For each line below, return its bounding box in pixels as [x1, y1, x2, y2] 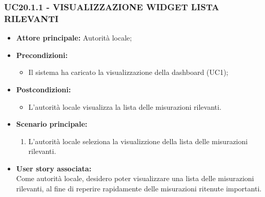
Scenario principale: [16, 119, 88, 129]
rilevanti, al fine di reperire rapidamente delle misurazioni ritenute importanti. [16, 183, 262, 194]
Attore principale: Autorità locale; [16, 32, 132, 43]
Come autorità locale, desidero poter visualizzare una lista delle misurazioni [16, 173, 254, 184]
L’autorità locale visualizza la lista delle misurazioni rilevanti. [28, 101, 221, 112]
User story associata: [16, 163, 92, 173]
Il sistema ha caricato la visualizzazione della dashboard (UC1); [28, 67, 229, 77]
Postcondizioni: [16, 84, 71, 94]
